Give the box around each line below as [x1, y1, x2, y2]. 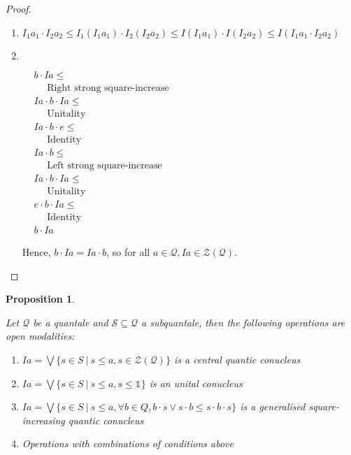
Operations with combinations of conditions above [22, 436, 234, 451]
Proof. [6, 1, 31, 15]
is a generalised [240, 399, 306, 414]
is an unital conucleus [149, 375, 243, 390]
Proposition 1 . [6, 291, 75, 306]
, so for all [106, 245, 150, 259]
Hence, [22, 245, 51, 259]
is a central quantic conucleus [173, 352, 301, 366]
